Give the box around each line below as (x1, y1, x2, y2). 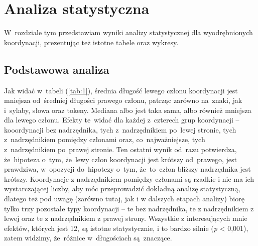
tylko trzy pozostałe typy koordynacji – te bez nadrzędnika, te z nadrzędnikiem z (4, 203, 254, 213)
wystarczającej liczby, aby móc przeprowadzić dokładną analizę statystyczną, (4, 183, 240, 194)
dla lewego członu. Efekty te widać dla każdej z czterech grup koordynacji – (4, 114, 239, 125)
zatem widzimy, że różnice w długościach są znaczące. (4, 232, 172, 243)
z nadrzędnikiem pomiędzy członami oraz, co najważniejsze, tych (4, 134, 205, 145)
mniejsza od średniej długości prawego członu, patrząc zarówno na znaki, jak (4, 95, 242, 105)
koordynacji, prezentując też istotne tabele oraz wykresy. (4, 37, 179, 47)
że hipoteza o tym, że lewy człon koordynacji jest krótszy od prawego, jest (4, 154, 237, 164)
